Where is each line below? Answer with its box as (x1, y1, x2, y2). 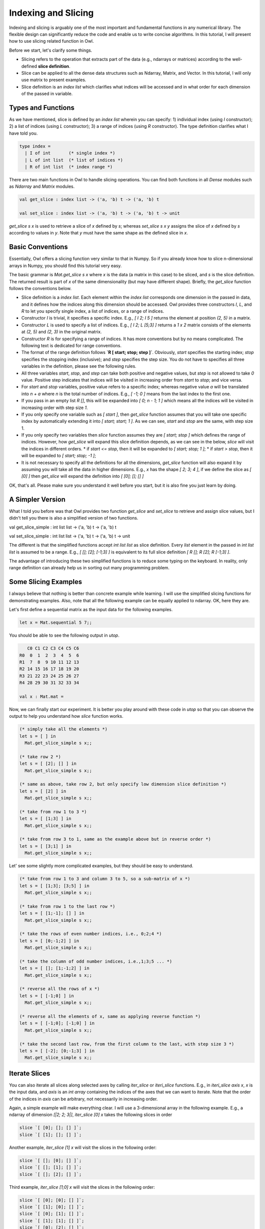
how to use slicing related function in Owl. (9, 38, 94, 44)
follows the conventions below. (9, 285, 72, 291)
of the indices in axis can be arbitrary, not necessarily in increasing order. (9, 1096, 158, 1102)
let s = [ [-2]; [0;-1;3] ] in (19, 1048, 95, 1053)
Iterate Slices (9, 1069, 51, 1078)
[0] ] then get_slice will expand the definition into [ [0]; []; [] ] (21, 473, 144, 479)
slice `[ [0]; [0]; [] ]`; (19, 1197, 84, 1203)
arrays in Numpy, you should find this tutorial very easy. (9, 263, 122, 268)
